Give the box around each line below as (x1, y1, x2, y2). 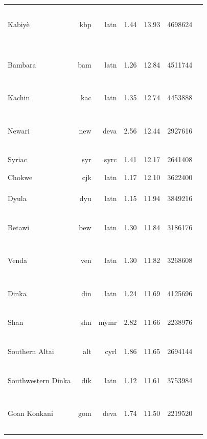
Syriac (8, 154, 27, 165)
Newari (8, 125, 30, 136)
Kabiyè (8, 18, 30, 29)
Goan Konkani (8, 408, 53, 419)
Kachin (8, 92, 30, 103)
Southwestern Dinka (8, 375, 71, 385)
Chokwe (8, 171, 33, 182)
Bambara (8, 59, 36, 70)
